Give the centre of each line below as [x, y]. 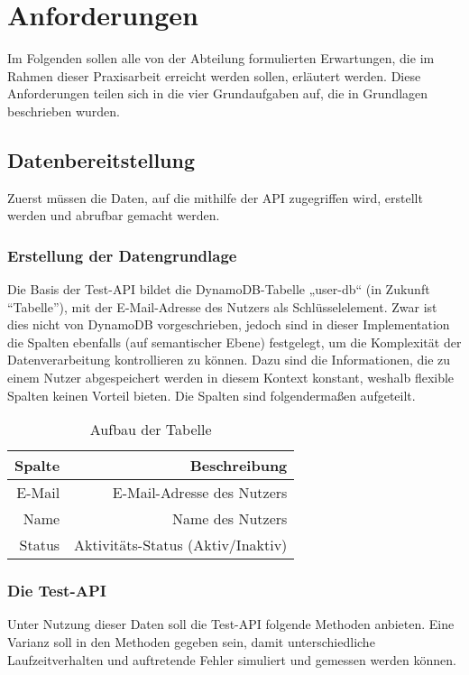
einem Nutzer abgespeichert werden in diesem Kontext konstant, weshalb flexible [231, 378]
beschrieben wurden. [64, 111]
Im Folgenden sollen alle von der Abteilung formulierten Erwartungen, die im [221, 58]
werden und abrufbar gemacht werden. [114, 215]
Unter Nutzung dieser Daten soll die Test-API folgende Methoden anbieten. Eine [231, 624]
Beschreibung [239, 466]
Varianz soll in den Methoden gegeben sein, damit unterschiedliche [191, 642]
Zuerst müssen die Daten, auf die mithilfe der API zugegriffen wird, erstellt [215, 197]
